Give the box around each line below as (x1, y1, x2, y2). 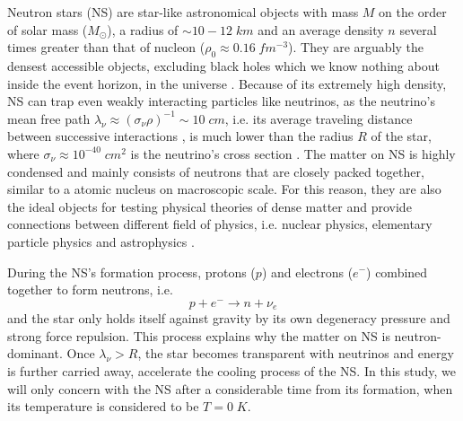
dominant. (7, 344, 63, 363)
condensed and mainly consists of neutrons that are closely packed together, (7, 162, 424, 180)
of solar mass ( (7, 20, 88, 39)
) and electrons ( (261, 262, 354, 281)
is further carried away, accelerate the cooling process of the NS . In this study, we (7, 361, 456, 380)
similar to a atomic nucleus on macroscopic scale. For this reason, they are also (7, 180, 441, 198)
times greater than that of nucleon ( (7, 38, 205, 57)
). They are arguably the (288, 38, 424, 57)
